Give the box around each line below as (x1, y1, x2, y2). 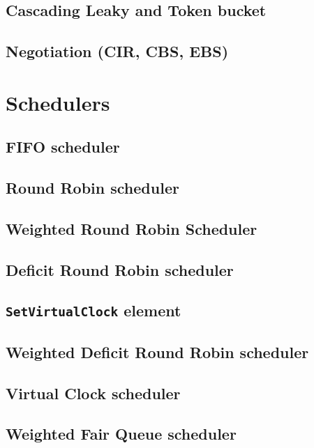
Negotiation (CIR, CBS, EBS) (6, 40, 229, 62)
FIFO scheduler (6, 136, 120, 157)
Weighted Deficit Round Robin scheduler (6, 341, 309, 362)
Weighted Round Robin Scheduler (6, 217, 257, 239)
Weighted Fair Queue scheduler (6, 423, 237, 445)
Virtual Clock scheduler (6, 382, 181, 403)
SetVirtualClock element (6, 300, 181, 321)
